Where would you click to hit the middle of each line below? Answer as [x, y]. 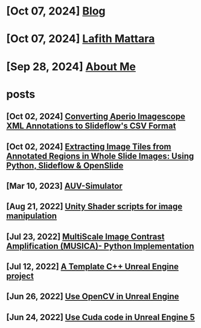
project [20, 276]
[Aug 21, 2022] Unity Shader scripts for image [94, 207]
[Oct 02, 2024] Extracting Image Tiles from [89, 146]
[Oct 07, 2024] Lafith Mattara [81, 39]
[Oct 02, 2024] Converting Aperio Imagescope [96, 116]
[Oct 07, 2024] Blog [56, 11]
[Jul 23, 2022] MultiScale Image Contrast [85, 236]
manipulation [32, 216]
